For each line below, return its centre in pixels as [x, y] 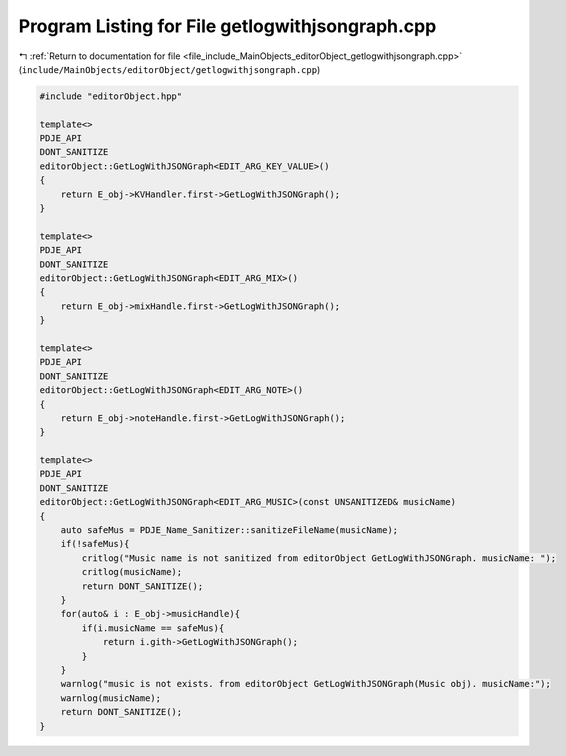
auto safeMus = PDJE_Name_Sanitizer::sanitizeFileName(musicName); [229, 530]
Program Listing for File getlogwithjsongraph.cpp [227, 26]
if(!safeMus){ [95, 544]
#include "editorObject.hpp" [111, 96]
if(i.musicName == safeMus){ [153, 628]
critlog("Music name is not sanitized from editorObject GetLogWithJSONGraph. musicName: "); [319, 558]
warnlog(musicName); [111, 698]
